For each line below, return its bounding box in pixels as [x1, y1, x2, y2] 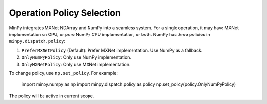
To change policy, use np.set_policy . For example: [9, 70, 118, 76]
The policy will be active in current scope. [9, 93, 94, 99]
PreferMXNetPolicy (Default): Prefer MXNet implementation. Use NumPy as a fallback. [21, 47, 203, 53]
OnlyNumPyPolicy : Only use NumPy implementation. [21, 54, 131, 60]
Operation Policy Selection [9, 7, 121, 18]
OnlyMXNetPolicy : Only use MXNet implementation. [21, 61, 131, 67]
